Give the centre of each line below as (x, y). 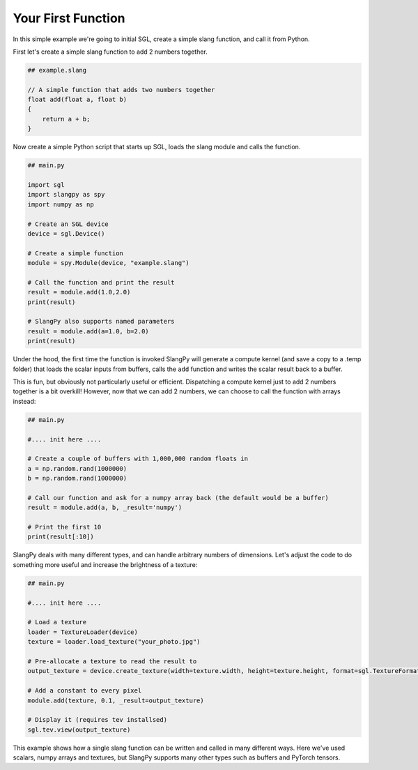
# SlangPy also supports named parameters (101, 322)
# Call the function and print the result (101, 282)
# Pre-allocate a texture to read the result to (112, 661)
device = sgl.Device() (66, 233)
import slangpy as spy (66, 195)
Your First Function (69, 18)
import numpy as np (61, 204)
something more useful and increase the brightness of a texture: (105, 564)
